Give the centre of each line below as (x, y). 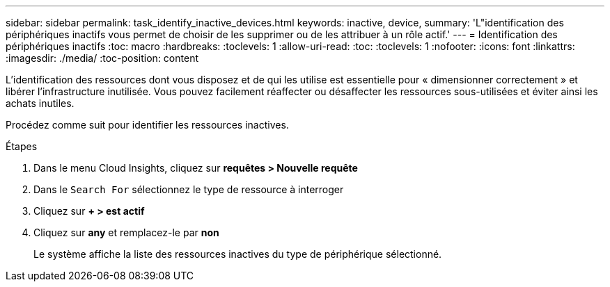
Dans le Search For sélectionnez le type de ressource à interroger (189, 189)
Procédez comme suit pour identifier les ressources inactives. (147, 125)
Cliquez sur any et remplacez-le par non (126, 232)
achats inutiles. (40, 103)
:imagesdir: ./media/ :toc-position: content (102, 58)
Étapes (22, 146)
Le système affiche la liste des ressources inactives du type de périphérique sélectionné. (238, 254)
